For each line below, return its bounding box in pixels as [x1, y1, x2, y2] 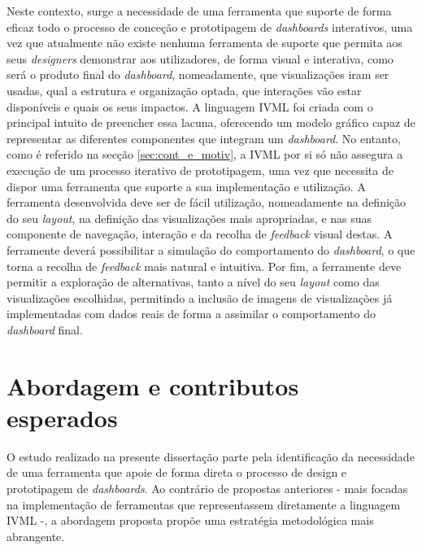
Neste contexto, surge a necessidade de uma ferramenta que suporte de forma [7, 2, 392, 19]
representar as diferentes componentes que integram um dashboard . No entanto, [7, 129, 401, 146]
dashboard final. [7, 321, 83, 338]
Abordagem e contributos [7, 369, 299, 402]
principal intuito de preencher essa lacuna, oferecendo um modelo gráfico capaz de [7, 114, 415, 131]
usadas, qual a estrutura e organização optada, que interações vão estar [7, 81, 362, 98]
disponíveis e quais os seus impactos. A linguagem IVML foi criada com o [7, 98, 373, 115]
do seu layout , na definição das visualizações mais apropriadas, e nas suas [7, 209, 372, 226]
